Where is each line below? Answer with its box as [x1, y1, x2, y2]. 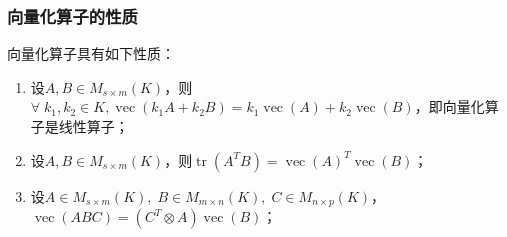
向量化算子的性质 [7, 3, 138, 28]
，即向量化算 [414, 96, 499, 117]
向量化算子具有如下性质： [7, 43, 175, 64]
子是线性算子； [30, 116, 129, 136]
